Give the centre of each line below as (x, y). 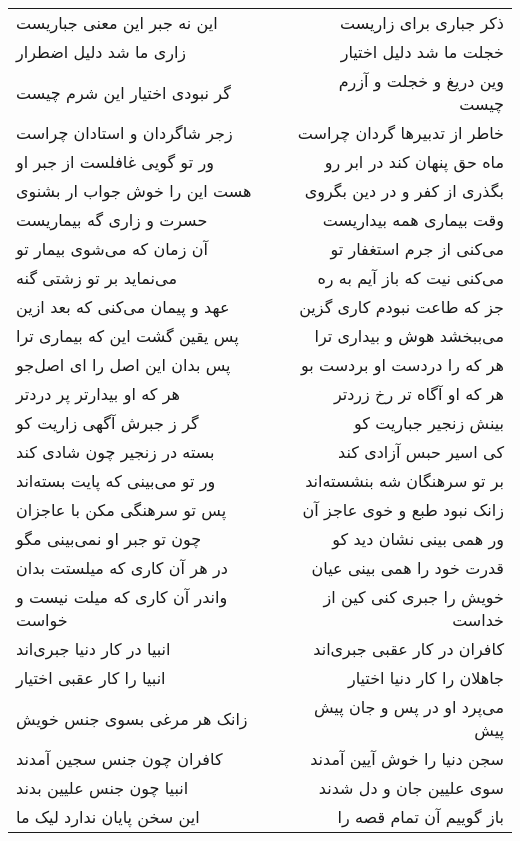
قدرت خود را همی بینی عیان (407, 567)
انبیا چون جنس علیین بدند (102, 787)
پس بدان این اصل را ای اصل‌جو (123, 364)
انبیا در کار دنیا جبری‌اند (93, 648)
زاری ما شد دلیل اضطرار (101, 51)
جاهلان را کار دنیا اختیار (425, 677)
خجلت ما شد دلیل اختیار (422, 51)
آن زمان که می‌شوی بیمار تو (112, 248)
